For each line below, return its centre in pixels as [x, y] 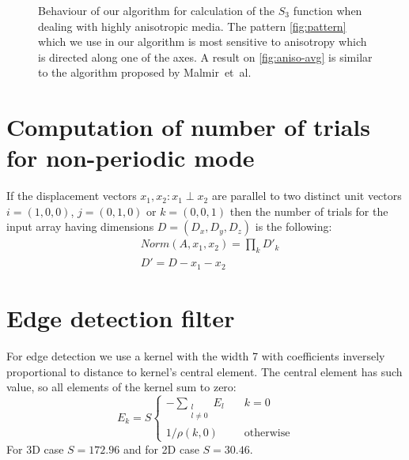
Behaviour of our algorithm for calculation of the [157, 10]
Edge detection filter [121, 317]
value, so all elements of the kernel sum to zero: [121, 387]
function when [328, 10]
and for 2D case [161, 449]
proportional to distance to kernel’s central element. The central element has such [204, 371]
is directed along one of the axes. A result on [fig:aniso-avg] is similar [205, 57]
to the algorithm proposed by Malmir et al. [145, 72]
